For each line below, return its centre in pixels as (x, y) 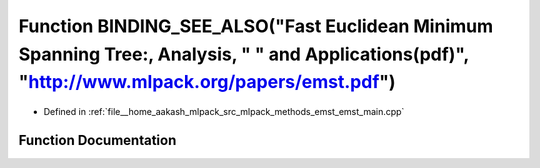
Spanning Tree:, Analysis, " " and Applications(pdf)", (243, 54)
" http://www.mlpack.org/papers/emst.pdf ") (207, 82)
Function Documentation (97, 140)
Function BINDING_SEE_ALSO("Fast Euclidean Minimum (256, 26)
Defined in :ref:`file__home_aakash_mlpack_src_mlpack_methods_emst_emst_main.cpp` (224, 112)
